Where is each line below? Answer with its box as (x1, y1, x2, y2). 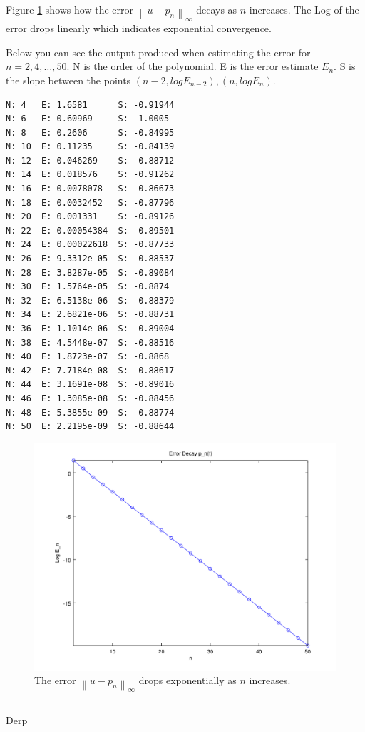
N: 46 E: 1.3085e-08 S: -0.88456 (6, 393, 175, 403)
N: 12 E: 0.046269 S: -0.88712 (6, 155, 175, 166)
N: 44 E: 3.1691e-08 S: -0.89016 (6, 379, 175, 390)
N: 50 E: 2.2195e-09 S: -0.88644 (6, 421, 175, 432)
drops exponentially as (138, 673, 237, 688)
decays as (196, 2, 237, 16)
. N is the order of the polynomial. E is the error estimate (66, 59, 319, 74)
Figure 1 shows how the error (6, 2, 133, 16)
